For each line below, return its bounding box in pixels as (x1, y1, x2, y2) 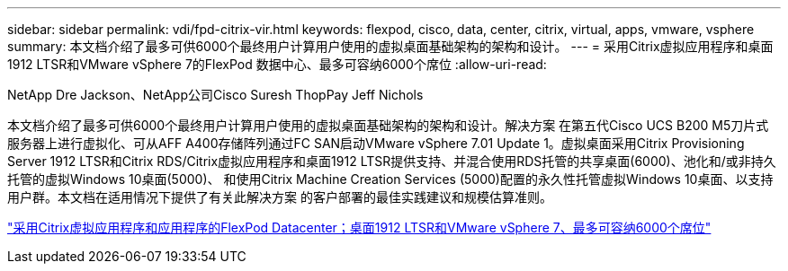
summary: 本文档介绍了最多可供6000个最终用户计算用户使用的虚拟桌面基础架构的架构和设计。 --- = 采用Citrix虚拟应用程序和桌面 (7, 39, 774, 54)
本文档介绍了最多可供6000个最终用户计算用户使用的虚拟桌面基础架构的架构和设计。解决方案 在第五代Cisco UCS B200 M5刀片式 (7, 118, 769, 133)
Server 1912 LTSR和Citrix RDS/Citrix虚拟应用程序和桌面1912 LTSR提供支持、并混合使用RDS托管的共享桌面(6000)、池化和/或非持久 (7, 153, 776, 169)
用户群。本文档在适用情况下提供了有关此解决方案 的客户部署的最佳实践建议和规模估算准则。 (7, 189, 552, 205)
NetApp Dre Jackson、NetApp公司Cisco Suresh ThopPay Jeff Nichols (7, 87, 424, 102)
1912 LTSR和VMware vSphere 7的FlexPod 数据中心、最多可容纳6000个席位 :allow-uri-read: (7, 57, 547, 72)
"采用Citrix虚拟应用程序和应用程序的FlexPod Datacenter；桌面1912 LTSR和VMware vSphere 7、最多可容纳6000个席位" (7, 220, 712, 235)
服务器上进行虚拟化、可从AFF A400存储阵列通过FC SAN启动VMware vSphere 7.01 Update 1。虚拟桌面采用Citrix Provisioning (7, 135, 745, 151)
